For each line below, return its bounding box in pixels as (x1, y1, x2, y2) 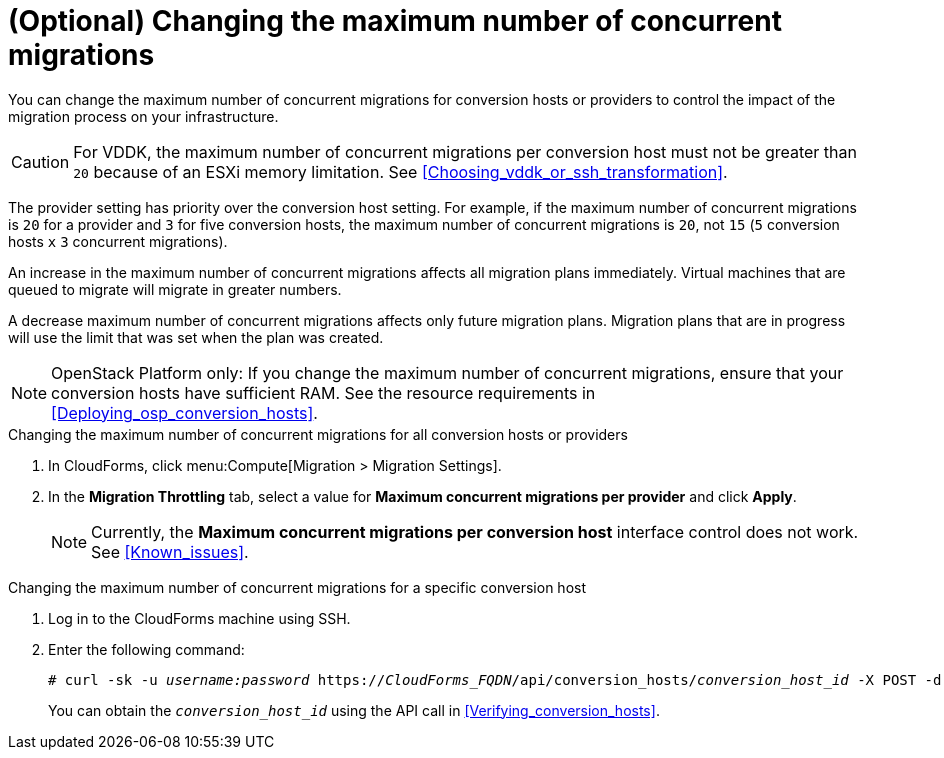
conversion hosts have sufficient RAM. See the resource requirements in (51, 382, 596, 403)
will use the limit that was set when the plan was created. (8, 328, 384, 346)
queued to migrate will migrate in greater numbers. (8, 280, 342, 298)
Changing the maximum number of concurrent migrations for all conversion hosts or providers (8, 425, 628, 443)
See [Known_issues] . (91, 541, 249, 562)
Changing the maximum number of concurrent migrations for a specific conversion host (8, 578, 586, 596)
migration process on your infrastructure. (8, 107, 279, 125)
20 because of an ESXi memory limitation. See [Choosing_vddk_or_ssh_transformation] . (73, 161, 728, 182)
